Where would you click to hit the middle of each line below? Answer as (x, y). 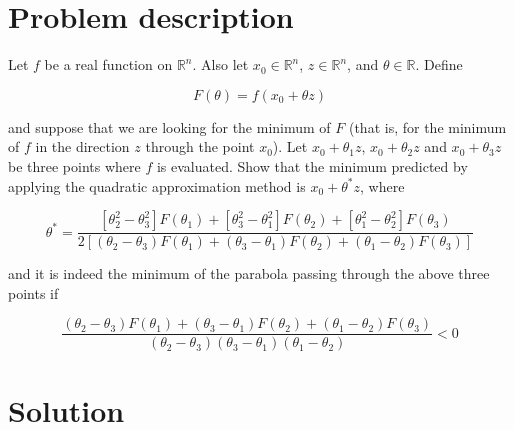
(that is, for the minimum (427, 126)
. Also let (220, 64)
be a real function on (108, 64)
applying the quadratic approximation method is (157, 185)
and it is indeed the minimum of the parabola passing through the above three (249, 273)
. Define (439, 64)
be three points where (74, 165)
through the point (200, 146)
